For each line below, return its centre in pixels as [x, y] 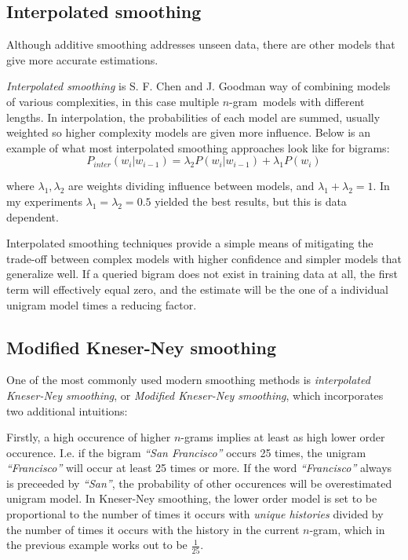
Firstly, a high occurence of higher [89, 437]
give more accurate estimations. [82, 59]
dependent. [33, 216]
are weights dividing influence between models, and [191, 186]
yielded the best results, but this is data [251, 201]
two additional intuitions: [67, 410]
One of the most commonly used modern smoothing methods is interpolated [188, 380]
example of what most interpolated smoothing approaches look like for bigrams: [198, 147]
